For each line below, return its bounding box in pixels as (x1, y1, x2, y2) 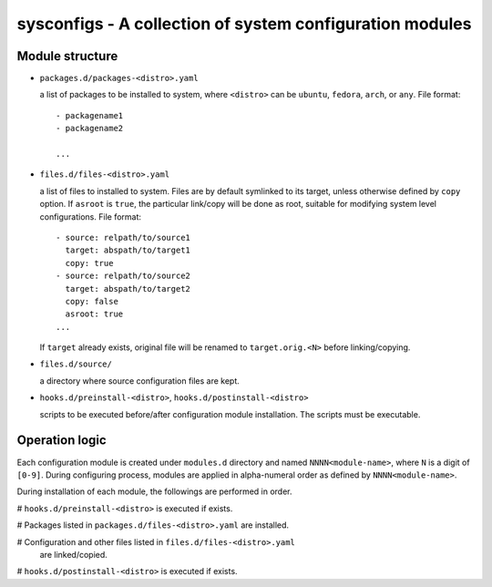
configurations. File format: (39, 211, 141, 222)
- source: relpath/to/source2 (56, 271, 191, 282)
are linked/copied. (39, 549, 108, 560)
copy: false (65, 296, 118, 306)
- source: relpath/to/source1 (56, 232, 191, 242)
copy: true (65, 258, 114, 268)
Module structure (16, 48, 118, 64)
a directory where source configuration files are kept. (39, 375, 241, 386)
